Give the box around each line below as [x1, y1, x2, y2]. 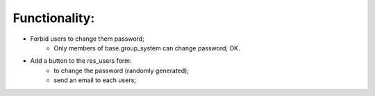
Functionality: [12, 10, 95, 26]
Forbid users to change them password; [30, 35, 145, 43]
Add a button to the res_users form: [30, 57, 132, 65]
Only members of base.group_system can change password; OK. [53, 44, 240, 52]
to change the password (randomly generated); [53, 66, 190, 75]
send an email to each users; [53, 76, 137, 84]
